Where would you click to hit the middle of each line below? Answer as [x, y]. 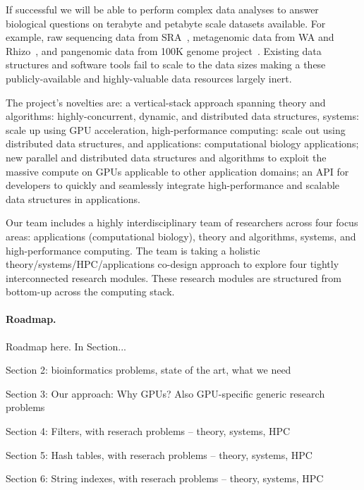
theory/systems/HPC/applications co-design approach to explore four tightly [172, 264]
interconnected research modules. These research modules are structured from [174, 277]
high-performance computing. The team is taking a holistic [133, 250]
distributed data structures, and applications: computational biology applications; [182, 143]
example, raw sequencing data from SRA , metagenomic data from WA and [170, 37]
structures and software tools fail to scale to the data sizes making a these [166, 65]
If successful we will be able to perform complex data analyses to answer [162, 9]
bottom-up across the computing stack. [90, 292]
